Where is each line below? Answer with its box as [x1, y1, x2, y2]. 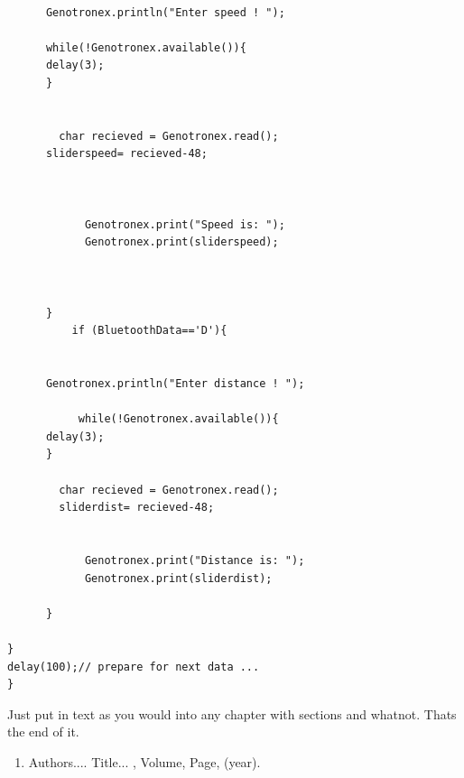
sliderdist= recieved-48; [59, 501, 215, 514]
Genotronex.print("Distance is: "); [84, 554, 305, 567]
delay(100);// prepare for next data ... [7, 660, 260, 673]
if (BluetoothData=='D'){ [71, 324, 227, 338]
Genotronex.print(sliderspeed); [84, 236, 279, 249]
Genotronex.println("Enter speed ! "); [45, 5, 285, 19]
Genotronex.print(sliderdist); [84, 571, 273, 585]
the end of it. [7, 722, 79, 741]
